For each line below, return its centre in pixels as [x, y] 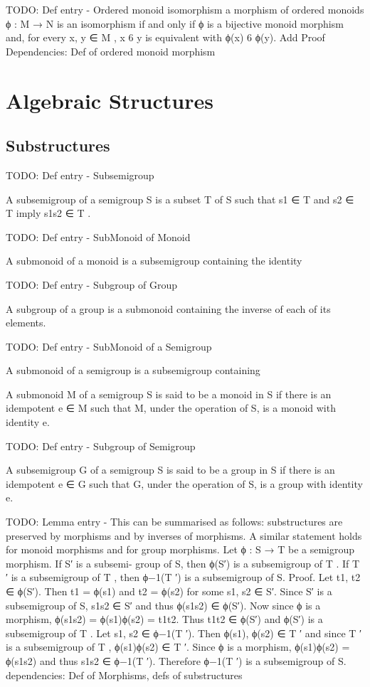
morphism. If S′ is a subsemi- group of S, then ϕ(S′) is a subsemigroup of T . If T [183, 563]
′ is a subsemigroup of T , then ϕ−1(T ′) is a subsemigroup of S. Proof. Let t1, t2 [183, 577]
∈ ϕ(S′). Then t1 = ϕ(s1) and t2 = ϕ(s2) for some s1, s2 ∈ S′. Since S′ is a [169, 591]
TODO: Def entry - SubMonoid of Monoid [98, 236]
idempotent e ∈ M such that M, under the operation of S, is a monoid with [171, 408]
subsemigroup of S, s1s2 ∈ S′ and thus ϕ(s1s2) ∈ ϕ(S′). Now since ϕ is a [163, 605]
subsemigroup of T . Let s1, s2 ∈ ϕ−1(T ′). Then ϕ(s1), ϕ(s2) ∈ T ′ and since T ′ [184, 633]
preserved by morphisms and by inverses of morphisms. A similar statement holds [184, 535]
